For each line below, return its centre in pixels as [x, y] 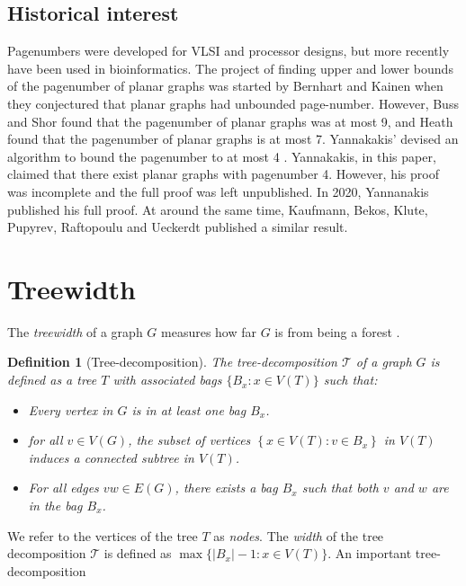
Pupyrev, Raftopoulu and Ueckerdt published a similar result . [178, 227]
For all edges [63, 488]
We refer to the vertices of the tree [103, 535]
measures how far [209, 331]
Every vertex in [71, 409]
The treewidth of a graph [75, 331]
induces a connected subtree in [111, 457]
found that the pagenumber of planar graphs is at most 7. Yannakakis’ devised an [233, 139]
